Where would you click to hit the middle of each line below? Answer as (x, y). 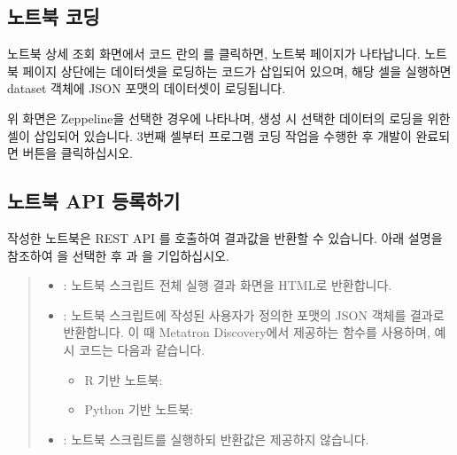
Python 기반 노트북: (139, 409)
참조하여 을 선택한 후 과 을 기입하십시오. (118, 255)
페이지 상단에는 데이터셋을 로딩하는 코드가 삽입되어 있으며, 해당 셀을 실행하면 (237, 71)
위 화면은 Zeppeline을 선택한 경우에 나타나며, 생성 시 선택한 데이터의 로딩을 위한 (229, 118)
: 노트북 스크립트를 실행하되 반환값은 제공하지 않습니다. (216, 439)
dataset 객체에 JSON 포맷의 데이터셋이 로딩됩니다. (147, 88)
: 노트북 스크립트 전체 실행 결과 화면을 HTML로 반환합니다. (228, 285)
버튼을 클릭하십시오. (78, 153)
